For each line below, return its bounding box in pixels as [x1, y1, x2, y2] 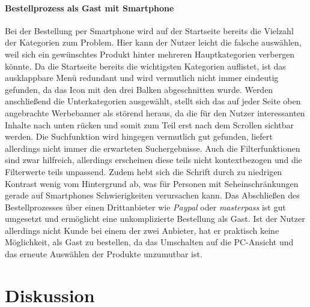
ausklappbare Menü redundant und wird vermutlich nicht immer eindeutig [5, 71, 279, 84]
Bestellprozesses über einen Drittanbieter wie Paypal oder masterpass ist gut [5, 200, 286, 213]
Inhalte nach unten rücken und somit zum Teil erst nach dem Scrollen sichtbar [5, 118, 294, 131]
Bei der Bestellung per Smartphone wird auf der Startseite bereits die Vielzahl [5, 24, 294, 37]
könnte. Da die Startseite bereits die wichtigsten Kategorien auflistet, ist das [5, 59, 286, 72]
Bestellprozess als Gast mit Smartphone [5, 1, 174, 14]
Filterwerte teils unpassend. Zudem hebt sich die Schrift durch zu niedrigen [5, 165, 282, 177]
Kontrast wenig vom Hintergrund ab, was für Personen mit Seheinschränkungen [5, 177, 299, 189]
